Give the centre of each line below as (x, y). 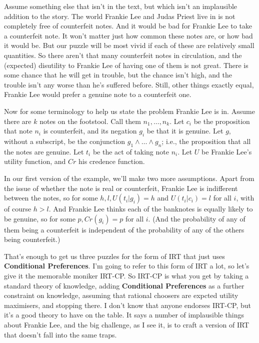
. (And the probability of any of (197, 218)
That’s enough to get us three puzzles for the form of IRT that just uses (114, 256)
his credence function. (112, 161)
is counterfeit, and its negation (90, 131)
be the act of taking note (131, 151)
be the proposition (222, 121)
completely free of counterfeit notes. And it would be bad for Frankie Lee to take (128, 26)
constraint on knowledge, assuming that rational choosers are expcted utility (121, 295)
